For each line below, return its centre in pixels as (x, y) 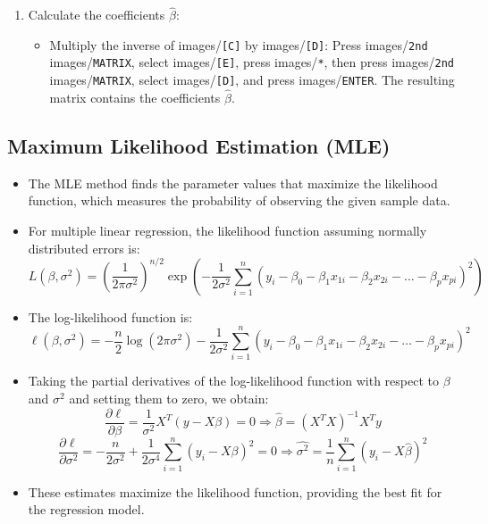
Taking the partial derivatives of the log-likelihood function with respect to (233, 381)
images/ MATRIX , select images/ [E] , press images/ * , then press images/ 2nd (252, 62)
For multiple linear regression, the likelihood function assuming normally (227, 230)
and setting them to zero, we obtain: (169, 398)
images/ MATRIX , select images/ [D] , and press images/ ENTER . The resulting (252, 80)
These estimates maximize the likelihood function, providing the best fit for (235, 491)
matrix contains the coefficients (135, 97)
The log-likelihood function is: (110, 316)
